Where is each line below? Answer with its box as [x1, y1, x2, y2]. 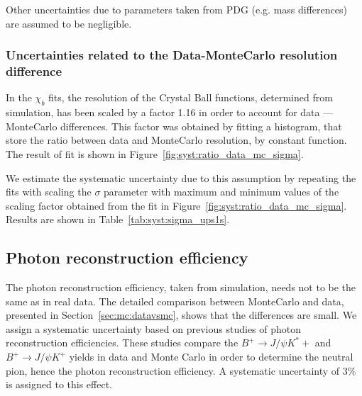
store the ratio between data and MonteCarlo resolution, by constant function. [6, 132, 347, 147]
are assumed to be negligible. [6, 16, 132, 30]
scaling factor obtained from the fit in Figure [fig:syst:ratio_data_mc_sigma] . [6, 198, 347, 213]
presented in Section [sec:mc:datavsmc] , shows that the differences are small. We [6, 307, 357, 322]
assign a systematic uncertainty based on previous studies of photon [6, 321, 302, 336]
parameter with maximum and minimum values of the [104, 184, 339, 199]
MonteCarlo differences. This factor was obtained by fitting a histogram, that [6, 118, 342, 133]
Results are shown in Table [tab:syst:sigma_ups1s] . [6, 212, 230, 227]
